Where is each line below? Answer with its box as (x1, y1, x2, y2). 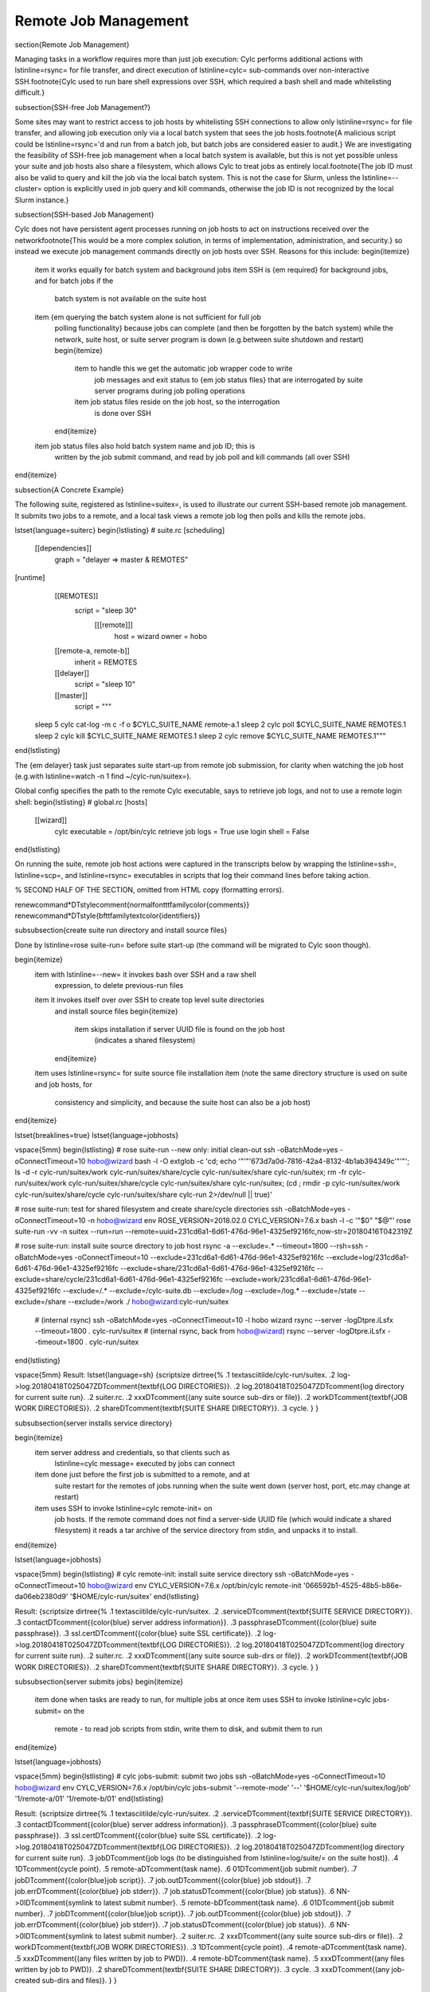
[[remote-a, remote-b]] (54, 646, 131, 656)
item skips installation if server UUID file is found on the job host (74, 1025, 285, 1034)
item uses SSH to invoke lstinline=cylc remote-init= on (34, 1503, 213, 1513)
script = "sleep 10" (74, 680, 135, 689)
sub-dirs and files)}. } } (41, 1976, 117, 1986)
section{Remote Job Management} (14, 40, 130, 49)
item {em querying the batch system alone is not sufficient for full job (34, 312, 262, 322)
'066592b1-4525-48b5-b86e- (303, 1580, 402, 1590)
